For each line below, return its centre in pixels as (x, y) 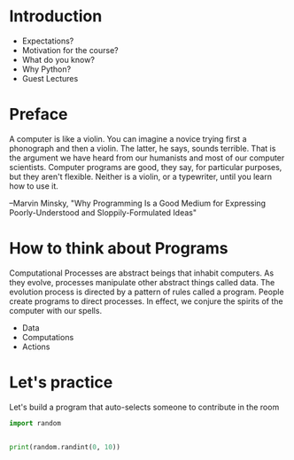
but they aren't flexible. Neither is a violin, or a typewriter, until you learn (141, 176)
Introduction (56, 16)
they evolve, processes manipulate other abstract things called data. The (142, 282)
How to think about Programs (119, 249)
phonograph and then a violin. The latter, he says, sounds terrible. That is (143, 148)
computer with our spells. (56, 310)
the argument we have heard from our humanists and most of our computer (147, 158)
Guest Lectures (50, 78)
